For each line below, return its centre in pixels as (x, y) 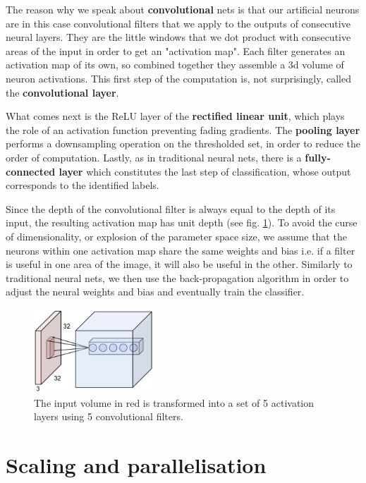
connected (31, 171)
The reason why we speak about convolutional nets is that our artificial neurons (183, 9)
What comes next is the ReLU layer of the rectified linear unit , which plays (175, 116)
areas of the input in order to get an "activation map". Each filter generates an (176, 50)
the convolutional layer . (62, 92)
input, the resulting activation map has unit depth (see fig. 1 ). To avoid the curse (182, 222)
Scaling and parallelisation (136, 464)
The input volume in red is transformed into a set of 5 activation (174, 402)
